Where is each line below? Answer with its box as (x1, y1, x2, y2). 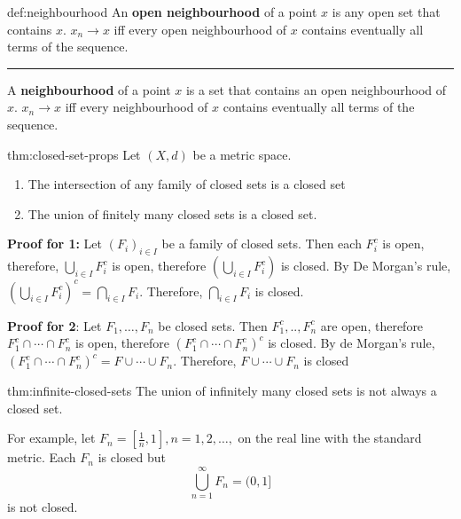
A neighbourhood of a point (7, 80, 171, 98)
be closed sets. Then (158, 316, 268, 334)
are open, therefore (320, 316, 424, 334)
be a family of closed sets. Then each (161, 234, 362, 253)
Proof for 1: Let (7, 234, 103, 253)
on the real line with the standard (238, 429, 422, 447)
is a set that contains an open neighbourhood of (185, 80, 447, 98)
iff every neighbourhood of (65, 98, 208, 116)
